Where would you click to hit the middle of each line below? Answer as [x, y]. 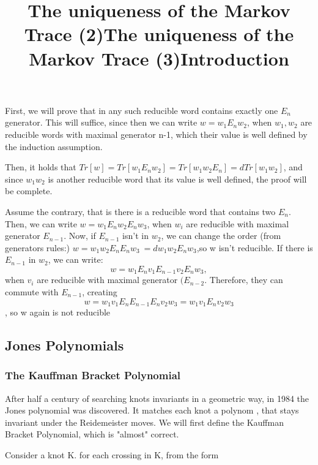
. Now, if [80, 236]
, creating [100, 291]
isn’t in [135, 236]
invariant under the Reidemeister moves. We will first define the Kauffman [144, 422]
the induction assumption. [54, 146]
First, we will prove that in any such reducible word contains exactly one [142, 110]
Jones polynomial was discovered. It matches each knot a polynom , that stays [152, 410]
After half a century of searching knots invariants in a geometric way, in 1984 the [157, 398]
